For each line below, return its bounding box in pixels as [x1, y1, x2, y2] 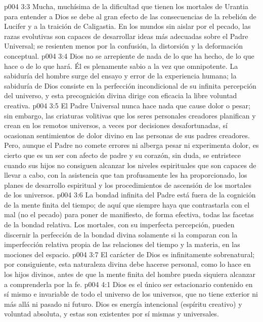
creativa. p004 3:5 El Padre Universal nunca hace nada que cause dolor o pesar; [4, 100, 250, 110]
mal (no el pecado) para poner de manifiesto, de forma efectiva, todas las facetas [4, 209, 254, 220]
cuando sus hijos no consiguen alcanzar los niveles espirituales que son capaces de [4, 159, 256, 170]
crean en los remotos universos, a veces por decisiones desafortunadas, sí [4, 120, 228, 131]
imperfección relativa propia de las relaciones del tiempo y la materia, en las [4, 239, 240, 250]
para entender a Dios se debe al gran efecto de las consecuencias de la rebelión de [4, 11, 256, 21]
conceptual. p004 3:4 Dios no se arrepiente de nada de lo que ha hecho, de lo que [4, 50, 254, 61]
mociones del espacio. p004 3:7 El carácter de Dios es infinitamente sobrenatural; [4, 249, 255, 259]
